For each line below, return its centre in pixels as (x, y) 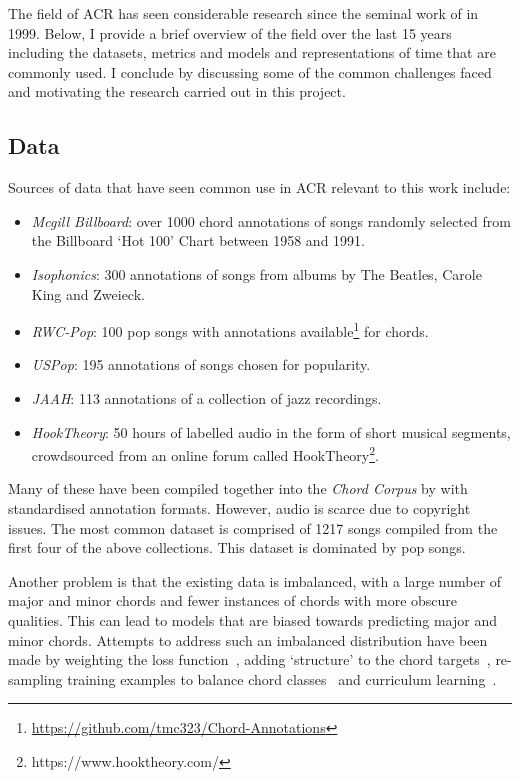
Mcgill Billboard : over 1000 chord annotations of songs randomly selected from (271, 220)
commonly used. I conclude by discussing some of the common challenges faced (250, 71)
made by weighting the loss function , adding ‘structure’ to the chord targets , (249, 659)
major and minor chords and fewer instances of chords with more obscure (233, 600)
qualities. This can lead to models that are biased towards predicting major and (252, 619)
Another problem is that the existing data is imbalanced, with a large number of (255, 580)
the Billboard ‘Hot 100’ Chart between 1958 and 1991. (198, 240)
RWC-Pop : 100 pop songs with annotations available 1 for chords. (230, 329)
